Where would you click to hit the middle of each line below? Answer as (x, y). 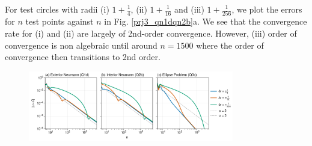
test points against (60, 21)
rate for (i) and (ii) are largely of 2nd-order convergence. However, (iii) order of (151, 33)
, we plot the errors (267, 9)
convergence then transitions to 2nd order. (83, 57)
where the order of (230, 45)
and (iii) (189, 9)
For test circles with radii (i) (57, 9)
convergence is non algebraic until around (81, 45)
